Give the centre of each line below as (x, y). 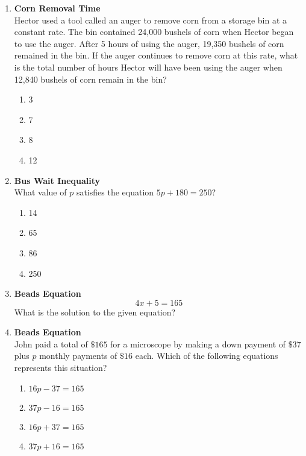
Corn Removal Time (57, 8)
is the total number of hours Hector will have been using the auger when (148, 67)
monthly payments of (78, 356)
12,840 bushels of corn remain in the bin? (90, 79)
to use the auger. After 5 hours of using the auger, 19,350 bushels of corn (149, 43)
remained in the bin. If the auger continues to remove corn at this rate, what (156, 55)
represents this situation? (61, 368)
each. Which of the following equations (207, 356)
